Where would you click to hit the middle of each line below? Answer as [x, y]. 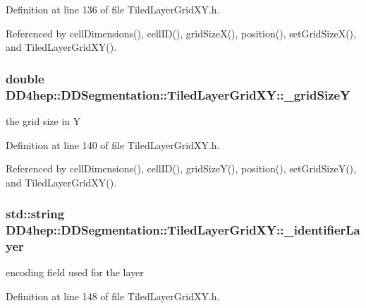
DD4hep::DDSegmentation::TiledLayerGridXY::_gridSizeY [178, 94]
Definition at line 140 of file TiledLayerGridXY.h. [113, 144]
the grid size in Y [43, 120]
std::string [35, 214]
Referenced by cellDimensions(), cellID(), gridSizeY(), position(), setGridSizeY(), [181, 168]
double [25, 78]
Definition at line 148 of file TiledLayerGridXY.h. [113, 296]
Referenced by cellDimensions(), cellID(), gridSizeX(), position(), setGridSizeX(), [181, 33]
